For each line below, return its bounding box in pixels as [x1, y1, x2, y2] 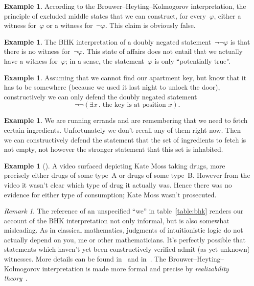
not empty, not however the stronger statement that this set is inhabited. [4, 144, 223, 154]
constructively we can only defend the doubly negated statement [4, 91, 197, 101]
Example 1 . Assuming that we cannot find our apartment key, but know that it [4, 72, 247, 82]
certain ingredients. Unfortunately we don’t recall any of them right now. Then [4, 124, 241, 135]
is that [230, 36, 250, 47]
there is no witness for [4, 46, 70, 56]
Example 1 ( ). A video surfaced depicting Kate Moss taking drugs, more [4, 160, 225, 170]
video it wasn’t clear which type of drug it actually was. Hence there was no [4, 179, 232, 190]
